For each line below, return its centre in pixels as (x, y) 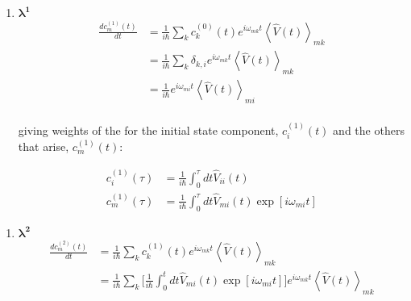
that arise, (44, 146)
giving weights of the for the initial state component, (148, 130)
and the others (369, 130)
